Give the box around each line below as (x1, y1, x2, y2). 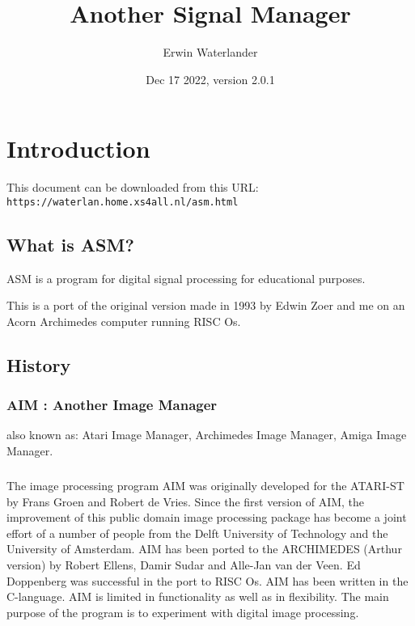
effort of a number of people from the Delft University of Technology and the (6, 524, 388, 541)
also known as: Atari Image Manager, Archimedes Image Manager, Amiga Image (6, 426, 407, 443)
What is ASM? (6, 231, 134, 256)
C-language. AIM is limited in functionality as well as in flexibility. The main (6, 588, 389, 605)
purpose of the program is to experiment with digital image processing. (6, 603, 359, 620)
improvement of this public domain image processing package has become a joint (6, 509, 407, 526)
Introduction (6, 132, 150, 165)
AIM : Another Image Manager (6, 395, 218, 415)
